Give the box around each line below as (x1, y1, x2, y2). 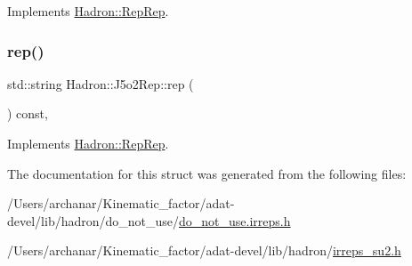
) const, (7, 104, 48, 123)
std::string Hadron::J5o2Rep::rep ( (7, 74, 194, 93)
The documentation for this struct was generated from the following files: (7, 164, 407, 182)
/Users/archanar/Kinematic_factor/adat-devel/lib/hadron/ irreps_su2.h (7, 241, 401, 260)
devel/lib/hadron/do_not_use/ (7, 211, 180, 230)
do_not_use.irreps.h (179, 211, 291, 230)
